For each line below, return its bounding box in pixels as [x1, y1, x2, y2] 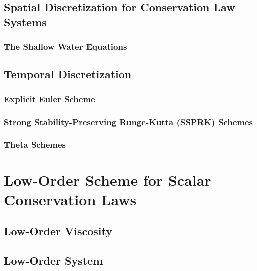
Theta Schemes [4, 138, 66, 151]
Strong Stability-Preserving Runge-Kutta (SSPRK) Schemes [4, 115, 253, 128]
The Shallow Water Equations [4, 40, 127, 53]
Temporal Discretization [4, 66, 132, 82]
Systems [4, 14, 47, 29]
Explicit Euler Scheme [4, 92, 95, 105]
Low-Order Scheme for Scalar [4, 169, 211, 190]
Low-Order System [4, 253, 103, 268]
